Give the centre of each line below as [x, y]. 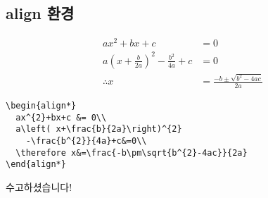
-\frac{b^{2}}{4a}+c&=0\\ [86, 141]
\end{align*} [36, 165]
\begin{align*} [41, 106]
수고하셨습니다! [39, 186]
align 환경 [40, 13]
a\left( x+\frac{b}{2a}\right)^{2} [99, 129]
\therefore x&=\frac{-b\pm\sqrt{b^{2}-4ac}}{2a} [132, 153]
